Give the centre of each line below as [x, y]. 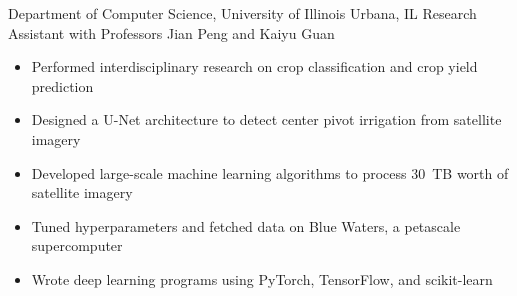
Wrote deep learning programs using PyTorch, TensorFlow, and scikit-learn [262, 278]
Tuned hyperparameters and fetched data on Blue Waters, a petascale [246, 225]
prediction [62, 85]
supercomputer [77, 245]
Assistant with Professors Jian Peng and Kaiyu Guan [171, 32]
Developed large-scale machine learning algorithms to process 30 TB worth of [270, 172]
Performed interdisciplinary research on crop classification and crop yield [254, 66]
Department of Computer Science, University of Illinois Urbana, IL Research [242, 13]
